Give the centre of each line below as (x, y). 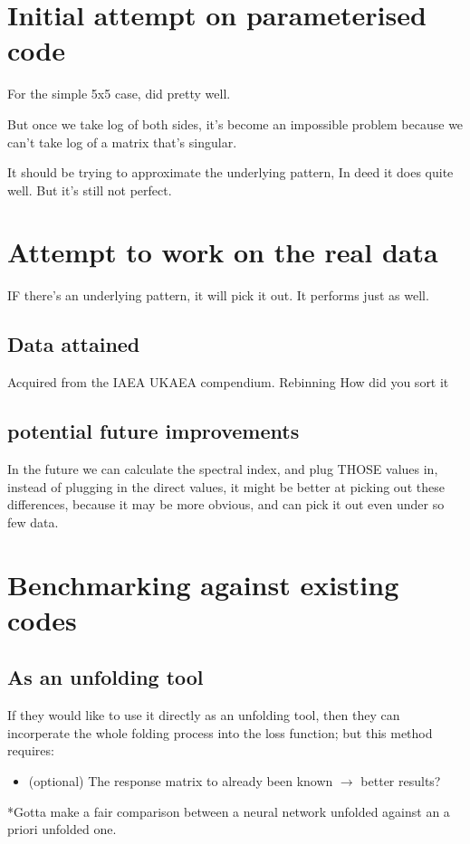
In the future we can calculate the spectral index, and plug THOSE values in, (223, 469)
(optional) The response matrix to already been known (181, 780)
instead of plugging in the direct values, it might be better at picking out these (226, 486)
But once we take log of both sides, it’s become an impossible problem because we (235, 123)
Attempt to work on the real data (223, 252)
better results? (401, 780)
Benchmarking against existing (203, 584)
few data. (33, 522)
